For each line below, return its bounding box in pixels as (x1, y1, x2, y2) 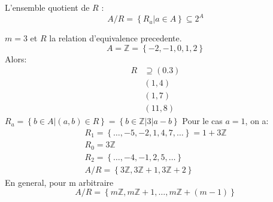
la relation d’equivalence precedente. (49, 32, 182, 44)
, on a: (245, 114, 269, 127)
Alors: (5, 52, 27, 65)
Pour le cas (182, 114, 223, 127)
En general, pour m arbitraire (5, 176, 114, 188)
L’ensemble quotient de (5, 1, 90, 13)
